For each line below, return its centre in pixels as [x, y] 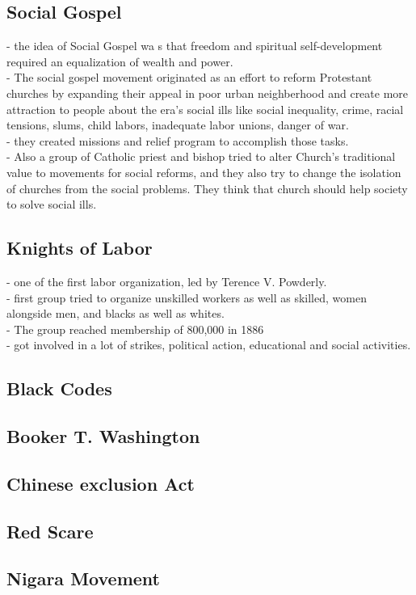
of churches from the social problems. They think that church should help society [207, 188]
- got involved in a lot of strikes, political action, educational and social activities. [209, 345]
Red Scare [50, 531]
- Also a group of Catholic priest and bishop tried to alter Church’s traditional [201, 156]
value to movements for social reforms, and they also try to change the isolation [204, 172]
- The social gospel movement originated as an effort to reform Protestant [189, 77]
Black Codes [59, 388]
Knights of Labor [80, 248]
